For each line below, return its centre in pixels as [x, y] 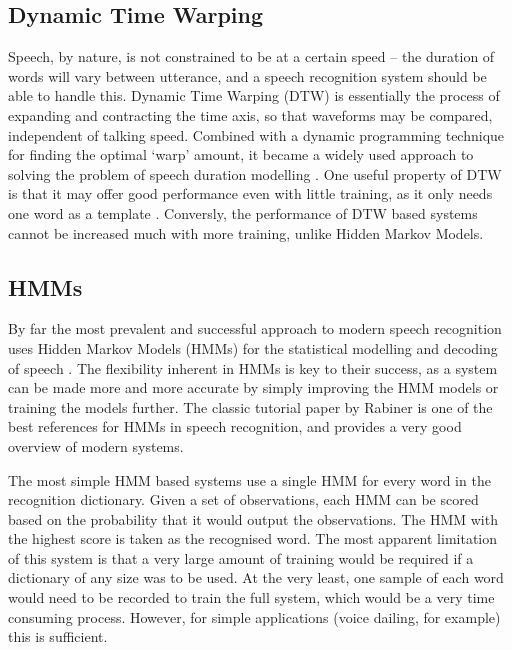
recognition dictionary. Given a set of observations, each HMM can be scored [243, 499]
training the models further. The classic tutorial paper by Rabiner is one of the [250, 406]
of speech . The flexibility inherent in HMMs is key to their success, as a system [253, 367]
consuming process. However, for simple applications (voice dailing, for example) [254, 616]
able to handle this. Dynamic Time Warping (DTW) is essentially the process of [254, 95]
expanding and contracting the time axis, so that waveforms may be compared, [250, 114]
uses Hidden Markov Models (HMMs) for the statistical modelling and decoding [253, 347]
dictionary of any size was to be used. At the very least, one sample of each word [256, 577]
